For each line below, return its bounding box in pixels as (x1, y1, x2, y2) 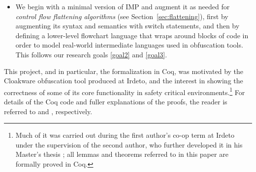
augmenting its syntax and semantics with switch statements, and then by (15, 21, 240, 31)
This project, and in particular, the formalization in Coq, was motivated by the (4, 66, 244, 76)
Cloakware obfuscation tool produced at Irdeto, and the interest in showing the (4, 75, 243, 86)
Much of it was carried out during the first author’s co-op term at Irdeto (15, 130, 235, 140)
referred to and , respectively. (4, 106, 93, 116)
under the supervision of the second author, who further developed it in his (15, 139, 243, 149)
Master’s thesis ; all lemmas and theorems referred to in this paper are (15, 149, 228, 159)
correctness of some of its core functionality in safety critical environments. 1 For (4, 85, 245, 97)
